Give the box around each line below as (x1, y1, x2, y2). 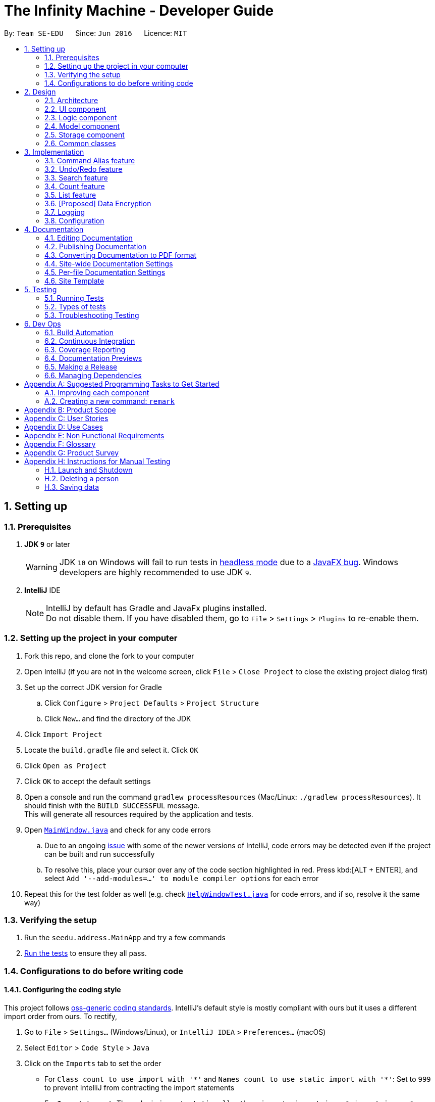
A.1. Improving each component (44, 388, 149, 397)
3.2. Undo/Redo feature (44, 164, 123, 173)
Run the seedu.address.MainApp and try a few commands (24, 933, 226, 942)
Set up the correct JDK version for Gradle (24, 682, 162, 692)
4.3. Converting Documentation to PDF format (44, 250, 197, 259)
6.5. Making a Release (44, 362, 118, 371)
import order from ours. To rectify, (4, 1012, 118, 1021)
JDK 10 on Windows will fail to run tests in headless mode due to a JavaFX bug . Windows (59, 557, 398, 567)
